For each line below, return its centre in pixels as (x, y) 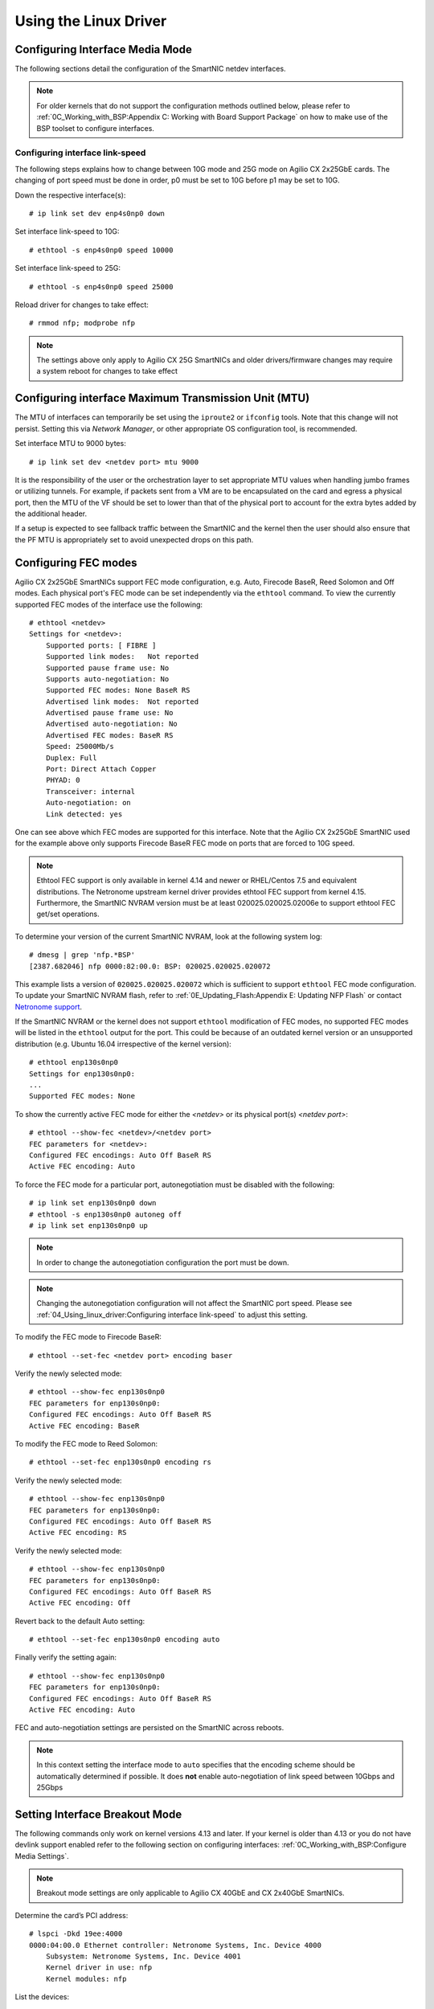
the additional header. (51, 514)
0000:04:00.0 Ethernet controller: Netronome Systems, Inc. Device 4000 (175, 1945)
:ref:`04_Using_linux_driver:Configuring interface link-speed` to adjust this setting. (172, 1315)
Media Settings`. (42, 1856)
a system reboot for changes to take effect (107, 371)
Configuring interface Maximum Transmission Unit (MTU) (162, 398)
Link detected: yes (84, 814)
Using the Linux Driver (91, 21)
